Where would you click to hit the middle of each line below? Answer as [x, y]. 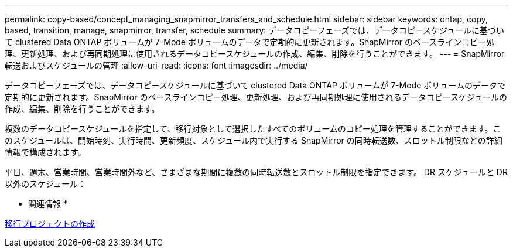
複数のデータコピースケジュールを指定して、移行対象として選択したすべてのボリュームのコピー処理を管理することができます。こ [253, 129]
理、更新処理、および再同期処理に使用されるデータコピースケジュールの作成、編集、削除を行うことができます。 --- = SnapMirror [255, 54]
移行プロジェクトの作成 [50, 224]
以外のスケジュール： [46, 184]
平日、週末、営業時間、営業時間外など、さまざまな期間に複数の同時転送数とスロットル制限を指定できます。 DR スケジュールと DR [256, 172]
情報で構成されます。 [45, 152]
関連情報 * [48, 204]
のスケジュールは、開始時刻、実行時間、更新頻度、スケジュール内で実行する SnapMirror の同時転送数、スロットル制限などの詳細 [254, 140]
